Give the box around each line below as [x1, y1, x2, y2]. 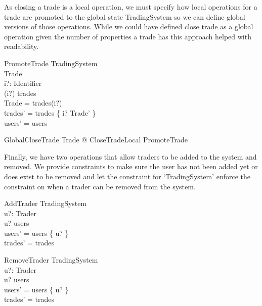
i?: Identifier [4, 78, 42, 88]
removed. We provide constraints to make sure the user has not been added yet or [4, 161, 258, 172]
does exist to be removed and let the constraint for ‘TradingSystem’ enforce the [4, 171, 250, 181]
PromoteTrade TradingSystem [4, 58, 98, 68]
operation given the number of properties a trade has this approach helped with [4, 31, 251, 41]
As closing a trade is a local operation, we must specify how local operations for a [4, 2, 257, 12]
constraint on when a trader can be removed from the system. [4, 181, 196, 191]
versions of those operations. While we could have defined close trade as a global [4, 21, 253, 32]
